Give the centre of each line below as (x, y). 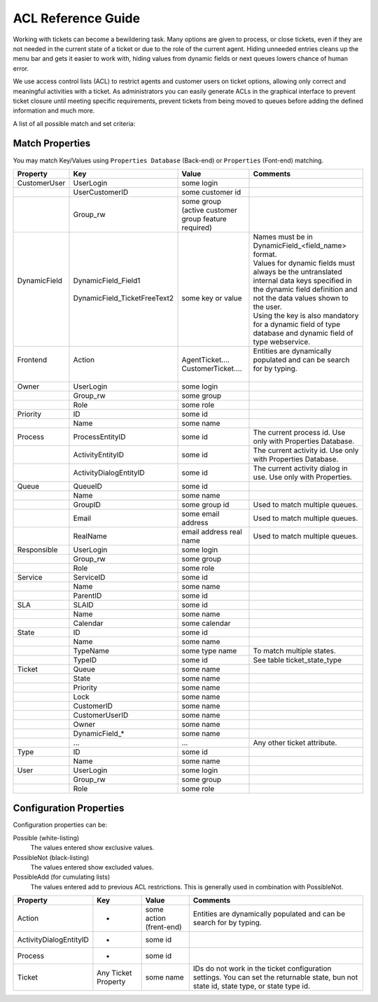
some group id (205, 504)
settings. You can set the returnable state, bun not (275, 977)
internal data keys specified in (302, 280)
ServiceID (89, 577)
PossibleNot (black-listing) (51, 857)
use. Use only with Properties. (303, 477)
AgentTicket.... (206, 359)
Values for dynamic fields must (304, 263)
